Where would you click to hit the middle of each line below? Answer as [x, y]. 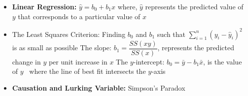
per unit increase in [78, 61]
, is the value [223, 61]
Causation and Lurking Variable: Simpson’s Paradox [99, 87]
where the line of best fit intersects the [88, 71]
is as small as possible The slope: [62, 48]
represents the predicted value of [194, 6]
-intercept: [149, 61]
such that [171, 34]
